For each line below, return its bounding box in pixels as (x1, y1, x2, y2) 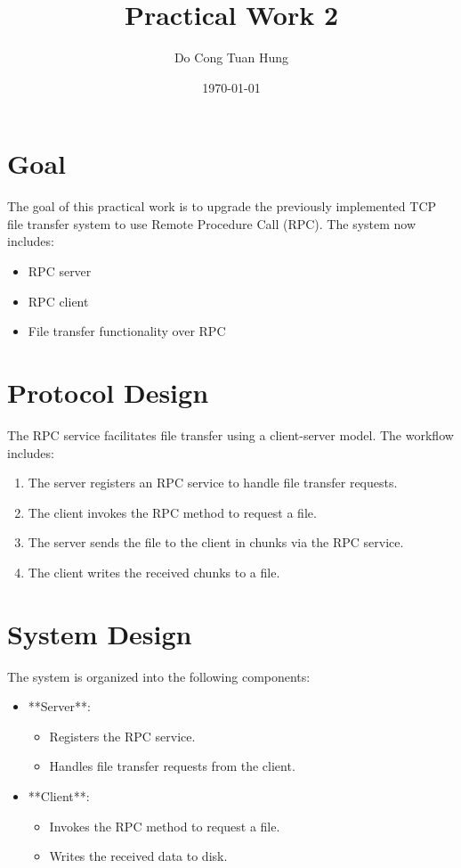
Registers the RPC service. (49, 726, 196, 745)
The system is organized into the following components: (7, 667, 311, 685)
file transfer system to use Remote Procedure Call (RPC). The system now (7, 214, 417, 233)
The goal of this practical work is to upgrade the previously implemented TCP (7, 197, 437, 216)
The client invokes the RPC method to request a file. (28, 503, 317, 521)
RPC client (28, 291, 89, 310)
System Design (7, 615, 192, 651)
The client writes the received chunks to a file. (28, 562, 280, 581)
